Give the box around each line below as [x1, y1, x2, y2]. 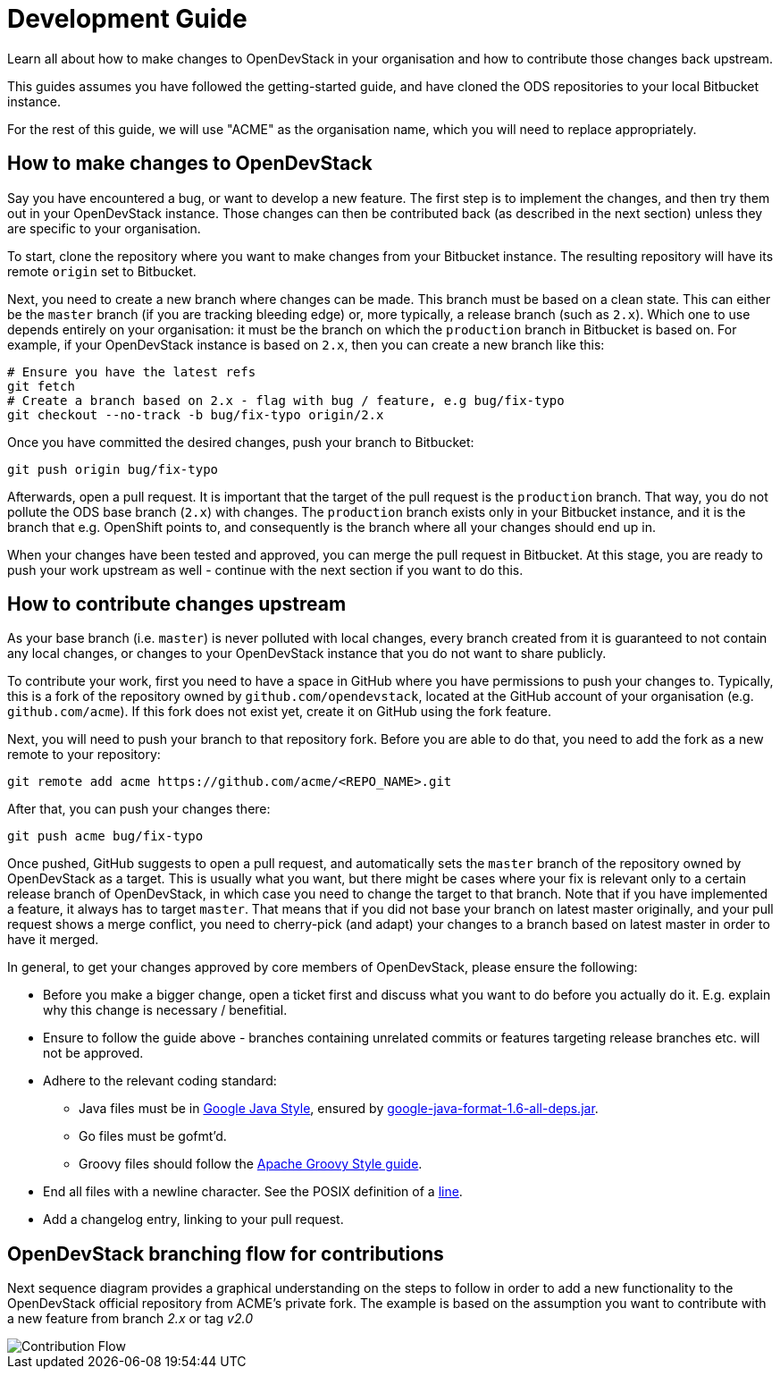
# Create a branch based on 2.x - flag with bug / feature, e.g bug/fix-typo [7, 393, 565, 408]
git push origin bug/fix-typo [7, 461, 219, 477]
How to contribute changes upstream [7, 593, 347, 616]
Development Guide [7, 4, 247, 34]
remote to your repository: [7, 747, 161, 763]
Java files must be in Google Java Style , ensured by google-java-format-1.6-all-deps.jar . [79, 1101, 599, 1117]
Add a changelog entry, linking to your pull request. [43, 1211, 344, 1228]
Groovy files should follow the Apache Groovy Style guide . [79, 1156, 423, 1172]
